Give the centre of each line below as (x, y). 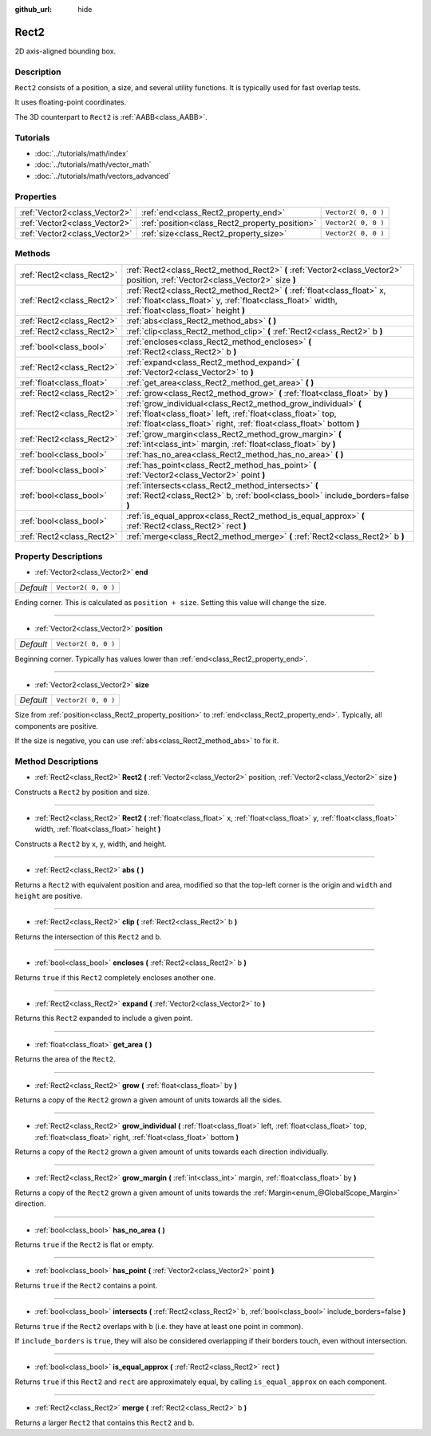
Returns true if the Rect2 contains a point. (86, 1285)
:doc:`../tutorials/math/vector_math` (93, 164)
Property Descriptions (59, 556)
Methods (33, 254)
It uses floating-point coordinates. (71, 102)
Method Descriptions (57, 761)
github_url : (33, 9)
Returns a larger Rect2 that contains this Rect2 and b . (105, 1422)
